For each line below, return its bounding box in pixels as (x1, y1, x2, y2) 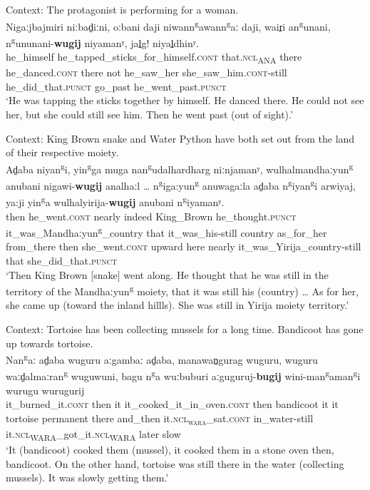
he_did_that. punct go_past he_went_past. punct (6, 78, 227, 93)
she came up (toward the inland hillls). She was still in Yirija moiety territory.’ (6, 297, 349, 312)
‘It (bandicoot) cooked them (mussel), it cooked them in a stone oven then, (6, 442, 334, 457)
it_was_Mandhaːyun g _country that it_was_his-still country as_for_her (6, 223, 327, 240)
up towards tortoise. (6, 335, 93, 350)
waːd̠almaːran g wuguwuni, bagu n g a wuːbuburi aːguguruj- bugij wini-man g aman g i (6, 367, 361, 384)
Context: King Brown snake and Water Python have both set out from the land (6, 131, 355, 146)
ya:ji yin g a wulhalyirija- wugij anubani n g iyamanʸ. (6, 193, 225, 209)
